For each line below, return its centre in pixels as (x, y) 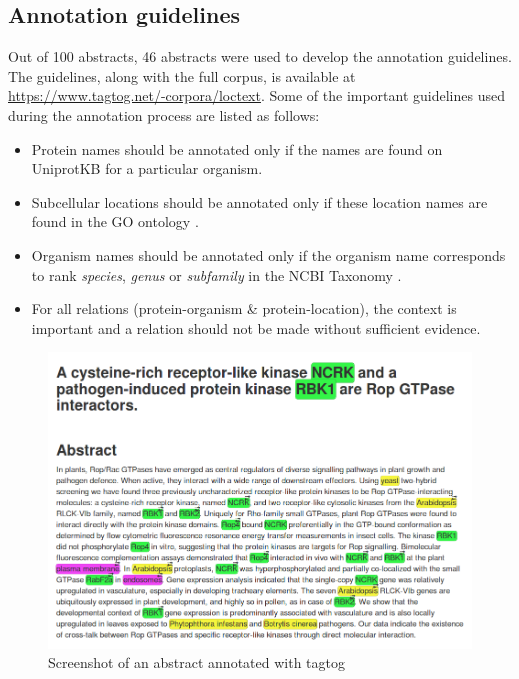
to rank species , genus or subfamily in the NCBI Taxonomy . (216, 274)
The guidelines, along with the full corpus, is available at (182, 75)
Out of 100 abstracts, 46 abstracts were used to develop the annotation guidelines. (260, 56)
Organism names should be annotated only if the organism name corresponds (268, 254)
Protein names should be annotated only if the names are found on (237, 148)
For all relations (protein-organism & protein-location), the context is (244, 308)
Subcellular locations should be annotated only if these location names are (259, 201)
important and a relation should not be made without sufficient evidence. (256, 327)
